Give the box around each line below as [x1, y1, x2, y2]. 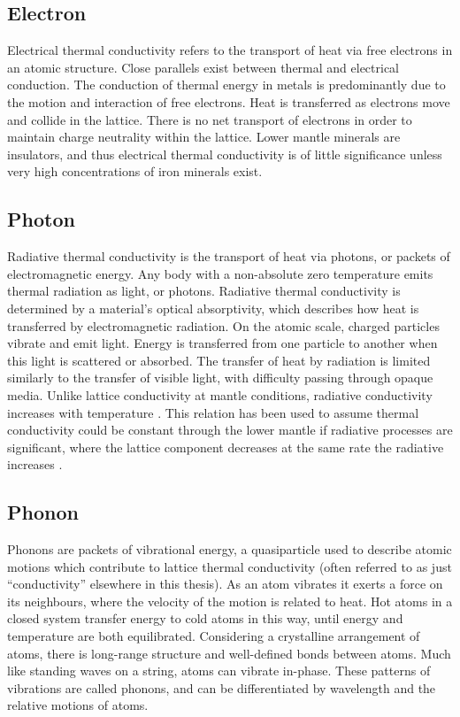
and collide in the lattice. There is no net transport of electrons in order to [7, 110, 412, 128]
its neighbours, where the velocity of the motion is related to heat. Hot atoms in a [7, 591, 453, 610]
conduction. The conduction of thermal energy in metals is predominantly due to [7, 75, 446, 94]
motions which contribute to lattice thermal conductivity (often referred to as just [7, 557, 452, 575]
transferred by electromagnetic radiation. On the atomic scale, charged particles [7, 316, 440, 335]
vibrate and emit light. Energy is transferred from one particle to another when [7, 334, 438, 352]
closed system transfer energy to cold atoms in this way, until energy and [7, 609, 403, 628]
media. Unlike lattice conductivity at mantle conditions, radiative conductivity [7, 385, 433, 404]
